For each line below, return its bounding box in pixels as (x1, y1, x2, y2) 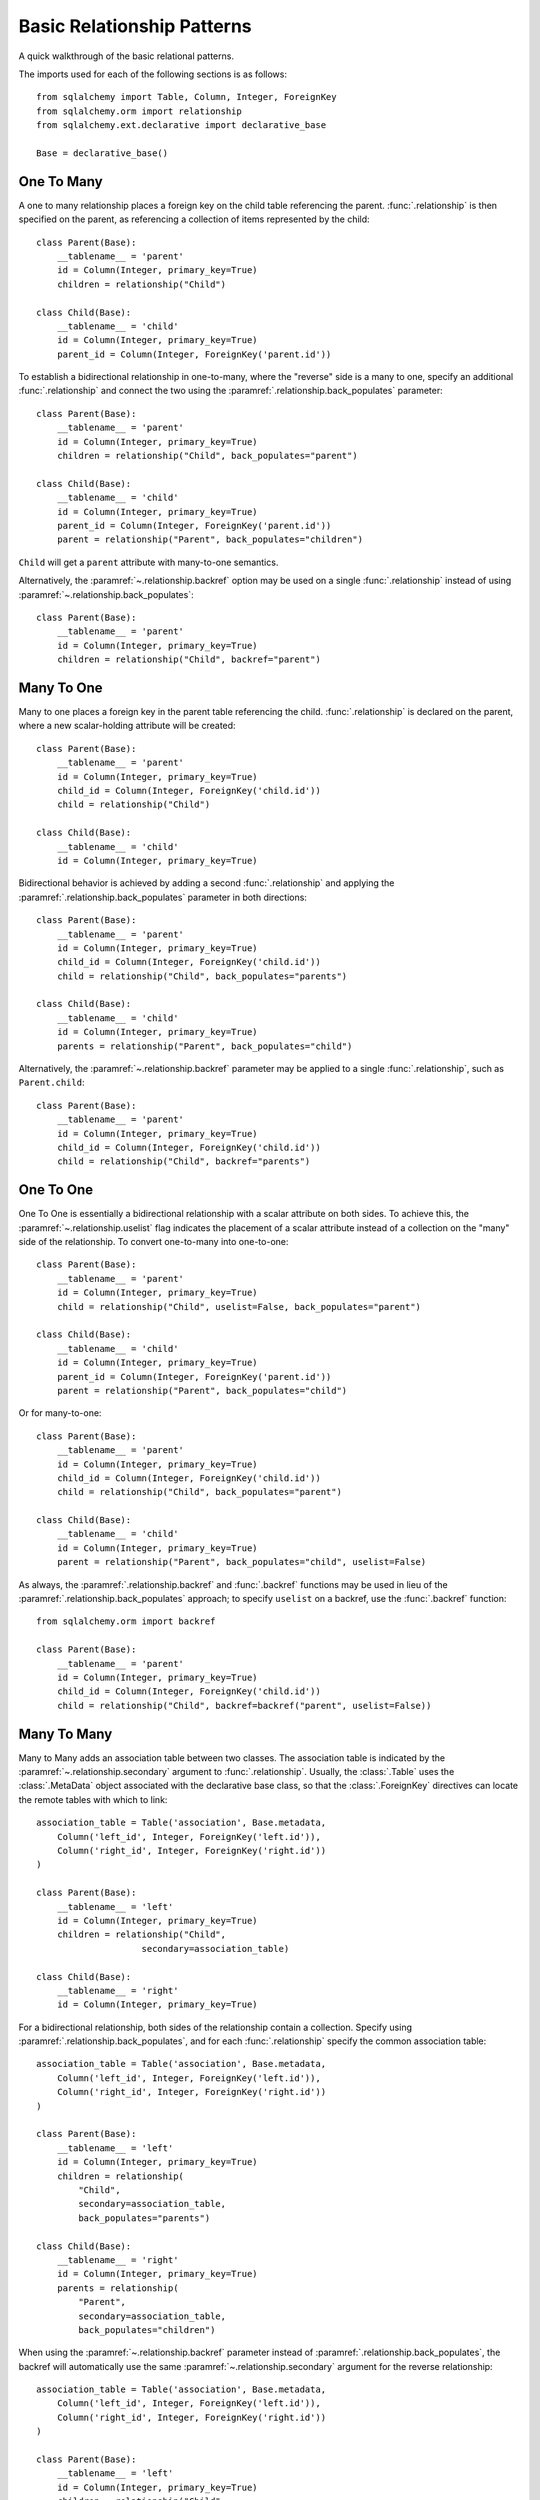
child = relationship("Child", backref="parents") (56, 1156, 311, 1167)
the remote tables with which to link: (18, 1793, 168, 1805)
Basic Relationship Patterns (18, 15, 252, 37)
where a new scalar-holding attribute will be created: (18, 720, 236, 732)
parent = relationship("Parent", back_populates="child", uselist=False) (56, 1556, 427, 1568)
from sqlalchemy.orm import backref (36, 1616, 216, 1627)
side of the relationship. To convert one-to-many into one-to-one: (18, 1236, 289, 1248)
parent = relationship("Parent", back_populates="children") (56, 534, 364, 545)
